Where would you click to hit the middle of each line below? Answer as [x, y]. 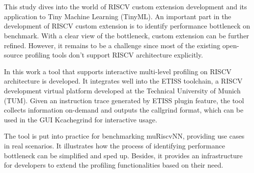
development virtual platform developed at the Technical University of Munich [122, 90]
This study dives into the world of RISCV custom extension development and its [126, 7]
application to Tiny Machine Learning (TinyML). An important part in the [118, 16]
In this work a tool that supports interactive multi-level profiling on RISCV [118, 71]
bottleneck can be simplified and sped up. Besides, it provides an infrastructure [123, 155]
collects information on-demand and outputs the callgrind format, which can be [124, 110]
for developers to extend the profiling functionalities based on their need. [114, 165]
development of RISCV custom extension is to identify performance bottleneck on [127, 26]
